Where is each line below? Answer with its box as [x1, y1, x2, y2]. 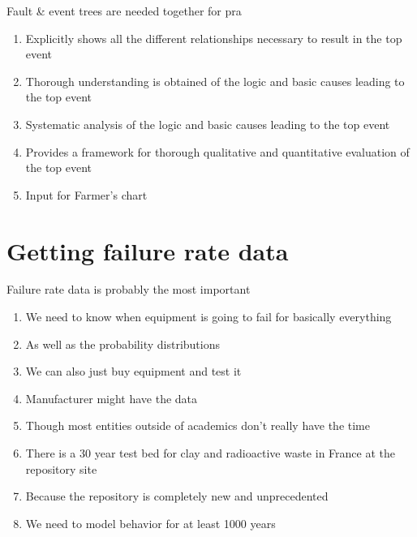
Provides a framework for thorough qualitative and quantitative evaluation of [25, 143, 410, 160]
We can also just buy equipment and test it [25, 363, 242, 380]
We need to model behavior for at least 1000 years [25, 514, 276, 531]
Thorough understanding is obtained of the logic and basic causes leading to [25, 72, 405, 89]
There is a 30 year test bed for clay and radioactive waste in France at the [25, 445, 395, 462]
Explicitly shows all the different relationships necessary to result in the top [25, 29, 402, 46]
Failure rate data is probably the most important [6, 281, 251, 298]
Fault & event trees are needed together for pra [6, 2, 242, 19]
